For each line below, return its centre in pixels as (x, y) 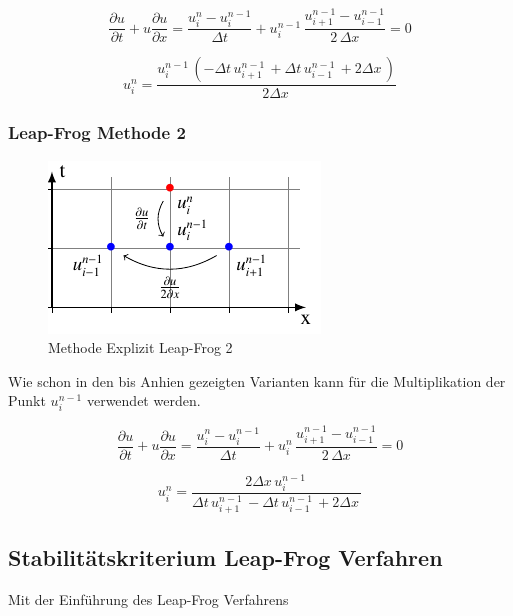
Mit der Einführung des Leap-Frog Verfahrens (148, 599)
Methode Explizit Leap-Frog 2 (140, 347)
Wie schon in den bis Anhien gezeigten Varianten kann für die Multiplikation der (257, 380)
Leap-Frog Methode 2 (97, 132)
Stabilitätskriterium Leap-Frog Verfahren (225, 557)
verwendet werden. (143, 400)
